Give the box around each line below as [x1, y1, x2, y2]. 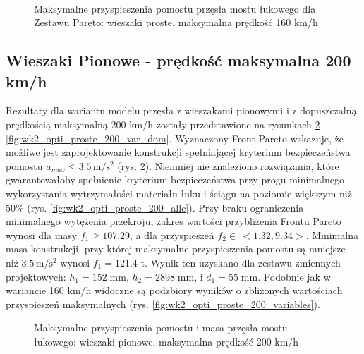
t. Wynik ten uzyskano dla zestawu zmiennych [140, 255, 341, 269]
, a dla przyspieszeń [130, 227, 214, 242]
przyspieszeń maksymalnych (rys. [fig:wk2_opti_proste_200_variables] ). [6, 296, 320, 311]
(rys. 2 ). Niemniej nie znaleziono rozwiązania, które [117, 158, 339, 173]
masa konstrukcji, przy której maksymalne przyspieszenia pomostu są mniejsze [6, 241, 346, 256]
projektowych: [6, 269, 66, 283]
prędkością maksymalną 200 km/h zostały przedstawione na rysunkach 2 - [6, 116, 327, 131]
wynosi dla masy [6, 227, 78, 242]
